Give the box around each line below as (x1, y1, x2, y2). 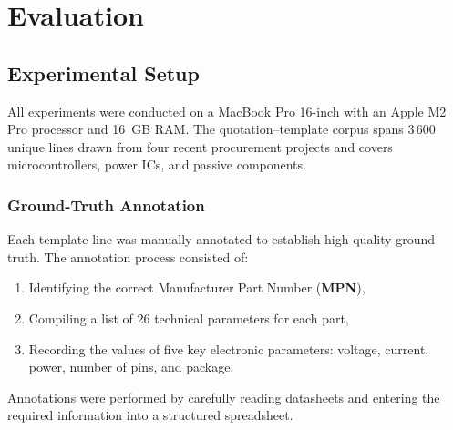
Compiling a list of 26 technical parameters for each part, (28, 308, 349, 327)
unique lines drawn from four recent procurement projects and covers (7, 137, 393, 156)
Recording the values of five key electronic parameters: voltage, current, (28, 339, 429, 358)
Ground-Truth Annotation (7, 193, 205, 216)
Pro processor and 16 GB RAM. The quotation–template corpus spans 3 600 (7, 119, 436, 138)
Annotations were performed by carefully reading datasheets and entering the (7, 387, 440, 406)
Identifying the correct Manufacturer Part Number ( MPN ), (28, 278, 365, 297)
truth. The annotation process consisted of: (7, 247, 249, 266)
